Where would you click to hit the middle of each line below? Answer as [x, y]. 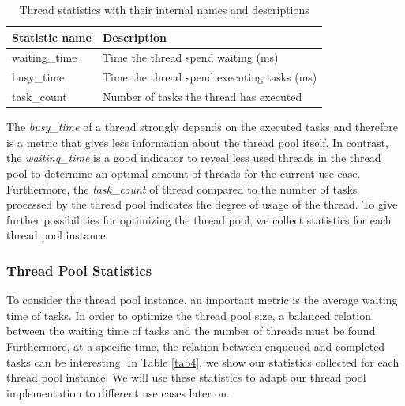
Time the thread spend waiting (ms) [190, 57]
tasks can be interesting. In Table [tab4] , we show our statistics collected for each [203, 361]
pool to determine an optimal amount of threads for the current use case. [184, 173]
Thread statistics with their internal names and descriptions [164, 9]
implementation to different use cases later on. [118, 392]
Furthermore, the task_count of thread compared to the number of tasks [182, 188]
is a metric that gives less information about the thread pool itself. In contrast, [198, 142]
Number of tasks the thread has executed [202, 97]
